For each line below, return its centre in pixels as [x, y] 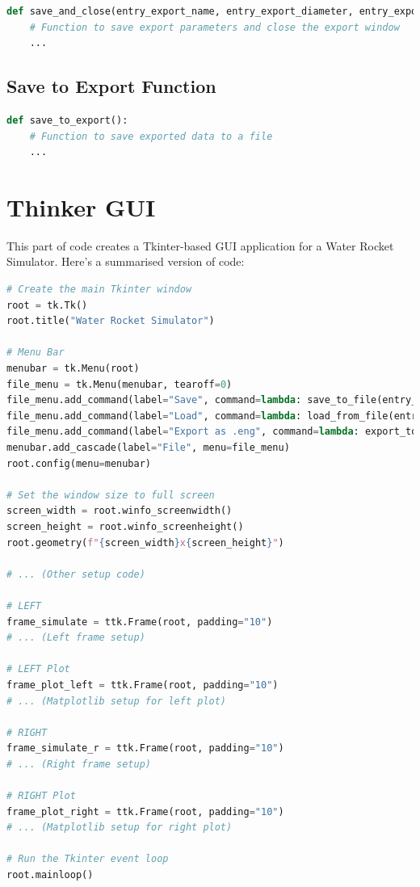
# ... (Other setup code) [76, 574]
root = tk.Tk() [47, 305]
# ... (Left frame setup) [76, 638]
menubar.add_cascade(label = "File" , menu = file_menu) [148, 448]
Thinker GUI [81, 206]
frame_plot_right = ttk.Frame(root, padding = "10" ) [145, 811]
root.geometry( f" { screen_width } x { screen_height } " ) [145, 542]
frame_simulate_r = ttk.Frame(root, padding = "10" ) [145, 748]
